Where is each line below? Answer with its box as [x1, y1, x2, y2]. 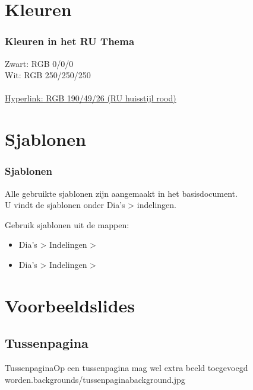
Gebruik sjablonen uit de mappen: [5, 218, 129, 231]
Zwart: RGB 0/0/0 [5, 57, 74, 69]
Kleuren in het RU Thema [5, 34, 135, 49]
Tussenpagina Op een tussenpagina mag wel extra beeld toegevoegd [5, 362, 248, 374]
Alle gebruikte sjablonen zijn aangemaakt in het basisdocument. [5, 187, 238, 199]
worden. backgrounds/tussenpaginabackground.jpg [5, 373, 185, 385]
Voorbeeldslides [5, 293, 135, 317]
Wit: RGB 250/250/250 [5, 69, 91, 81]
